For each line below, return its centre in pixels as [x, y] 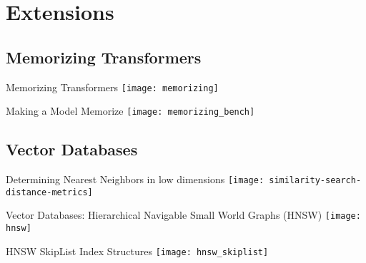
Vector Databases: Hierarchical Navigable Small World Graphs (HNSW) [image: [183, 215]
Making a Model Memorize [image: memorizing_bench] [130, 111]
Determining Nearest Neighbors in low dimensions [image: [135, 179]
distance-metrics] [49, 192]
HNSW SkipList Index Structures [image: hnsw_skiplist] [137, 251]
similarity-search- [315, 181]
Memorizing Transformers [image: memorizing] [112, 87]
